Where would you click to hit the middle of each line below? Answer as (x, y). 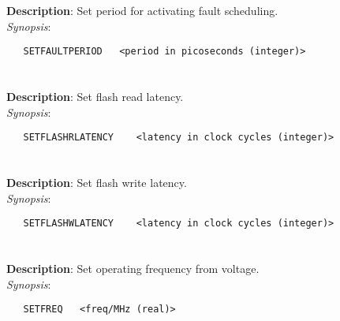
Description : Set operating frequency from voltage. (133, 269)
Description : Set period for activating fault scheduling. (142, 11)
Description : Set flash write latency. (97, 183)
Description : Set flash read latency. (95, 97)
